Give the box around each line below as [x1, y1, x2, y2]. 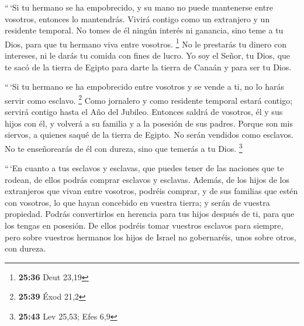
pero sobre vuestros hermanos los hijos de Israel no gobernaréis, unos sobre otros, [5, 230, 296, 243]
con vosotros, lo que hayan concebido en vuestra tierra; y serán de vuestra [5, 196, 270, 208]
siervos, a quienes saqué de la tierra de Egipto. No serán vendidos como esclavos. [5, 128, 294, 141]
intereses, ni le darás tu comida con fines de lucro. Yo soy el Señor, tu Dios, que [5, 49, 291, 62]
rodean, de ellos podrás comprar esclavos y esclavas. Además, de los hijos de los [5, 173, 289, 185]
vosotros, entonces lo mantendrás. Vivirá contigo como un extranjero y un [5, 12, 270, 25]
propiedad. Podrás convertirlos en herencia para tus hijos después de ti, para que [5, 208, 295, 220]
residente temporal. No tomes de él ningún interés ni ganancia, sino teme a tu [5, 24, 284, 36]
